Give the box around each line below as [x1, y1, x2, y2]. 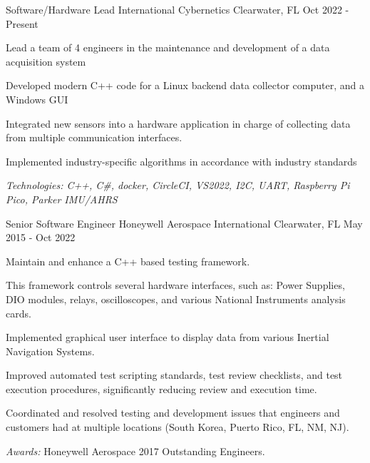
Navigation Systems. [6, 343, 95, 358]
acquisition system [6, 54, 86, 68]
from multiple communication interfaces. [6, 130, 183, 145]
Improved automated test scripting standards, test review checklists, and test [6, 367, 343, 382]
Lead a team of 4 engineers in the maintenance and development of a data [6, 40, 330, 55]
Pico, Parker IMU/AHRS [6, 191, 118, 206]
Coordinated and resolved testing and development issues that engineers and [6, 405, 340, 420]
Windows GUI [6, 91, 68, 106]
